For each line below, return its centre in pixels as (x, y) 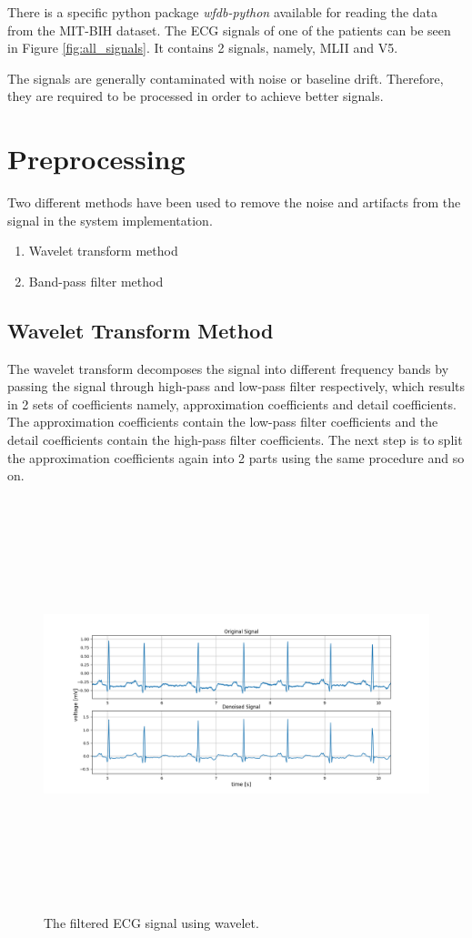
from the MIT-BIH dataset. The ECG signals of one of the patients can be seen (229, 30)
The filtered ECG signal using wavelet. (151, 922)
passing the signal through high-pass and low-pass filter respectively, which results (236, 386)
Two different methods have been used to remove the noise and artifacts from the (234, 202)
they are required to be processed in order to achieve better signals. (196, 96)
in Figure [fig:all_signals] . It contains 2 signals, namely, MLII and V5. (203, 48)
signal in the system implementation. (110, 220)
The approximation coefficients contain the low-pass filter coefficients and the (223, 422)
